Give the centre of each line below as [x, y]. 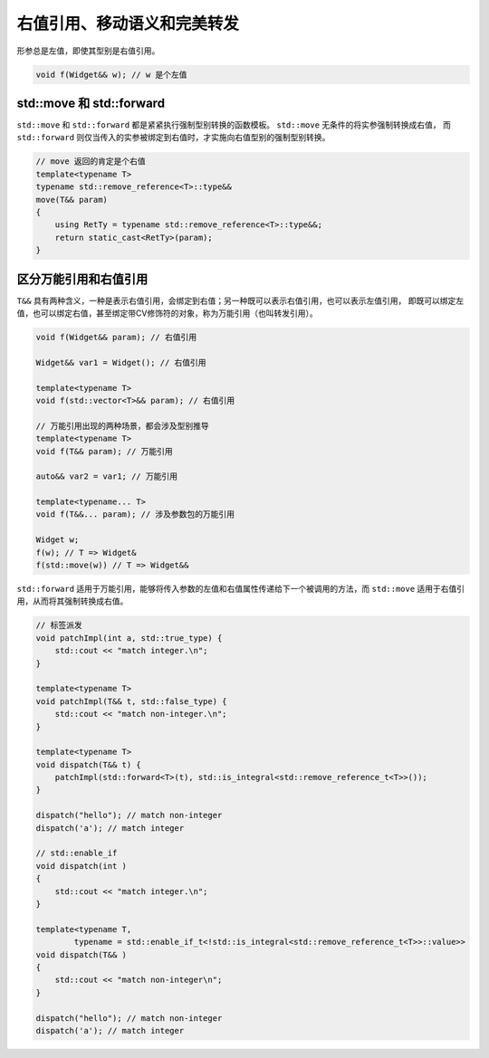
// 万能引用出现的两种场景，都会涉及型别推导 [122, 426]
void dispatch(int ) [81, 866]
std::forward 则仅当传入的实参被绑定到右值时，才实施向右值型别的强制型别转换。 [173, 138]
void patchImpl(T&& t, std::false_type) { [131, 701]
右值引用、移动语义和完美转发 [128, 24]
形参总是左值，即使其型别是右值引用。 [88, 51]
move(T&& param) [72, 200]
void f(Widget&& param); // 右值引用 [116, 338]
